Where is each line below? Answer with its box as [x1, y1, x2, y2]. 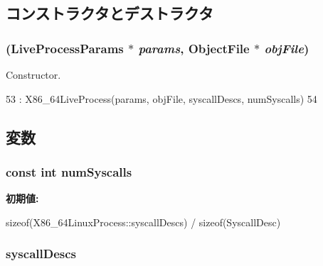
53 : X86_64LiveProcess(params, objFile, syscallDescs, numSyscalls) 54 [6, 91, 317, 106]
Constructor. [6, 67, 61, 82]
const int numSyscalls [6, 162, 132, 180]
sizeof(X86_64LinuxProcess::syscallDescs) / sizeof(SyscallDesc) [6, 214, 281, 229]
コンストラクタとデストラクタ [6, 2, 213, 24]
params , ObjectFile [138, 39, 250, 57]
